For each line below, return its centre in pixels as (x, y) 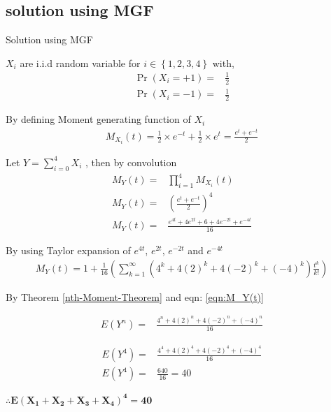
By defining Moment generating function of (98, 119)
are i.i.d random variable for (80, 62)
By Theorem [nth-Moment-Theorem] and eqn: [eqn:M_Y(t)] (135, 296)
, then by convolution (131, 162)
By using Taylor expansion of (68, 250)
